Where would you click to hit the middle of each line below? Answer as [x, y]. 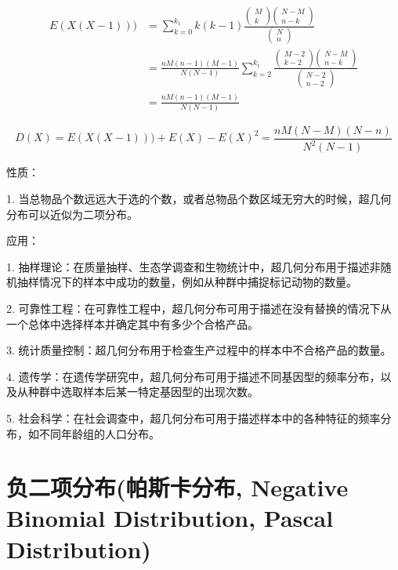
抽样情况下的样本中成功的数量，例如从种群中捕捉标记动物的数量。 [187, 282]
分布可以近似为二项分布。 [72, 214]
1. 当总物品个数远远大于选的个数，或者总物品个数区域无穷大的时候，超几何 [199, 198]
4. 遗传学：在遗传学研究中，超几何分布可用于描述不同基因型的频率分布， [194, 376]
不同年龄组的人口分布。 [99, 433]
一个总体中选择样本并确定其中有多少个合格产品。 [132, 323]
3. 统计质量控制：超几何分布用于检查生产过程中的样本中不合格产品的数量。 [199, 350]
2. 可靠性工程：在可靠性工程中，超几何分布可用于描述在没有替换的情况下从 [199, 308]
